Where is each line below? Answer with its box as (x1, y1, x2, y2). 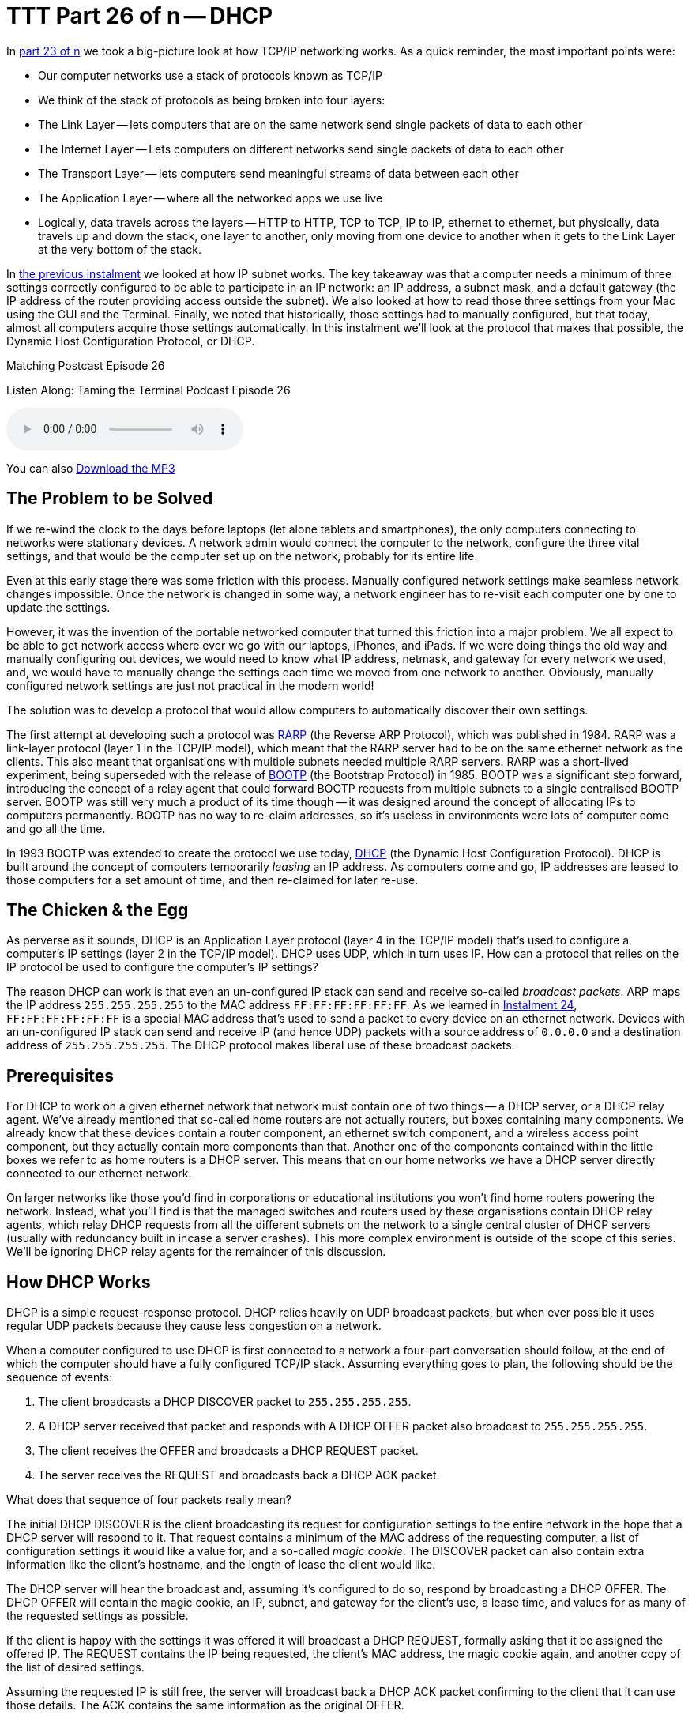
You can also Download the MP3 (6, 461, 175, 475)
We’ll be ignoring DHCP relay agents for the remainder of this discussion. (6, 1245, 386, 1259)
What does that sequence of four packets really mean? (6, 1493, 291, 1507)
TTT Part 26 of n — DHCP (6, 2, 273, 29)
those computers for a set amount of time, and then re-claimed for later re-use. (6, 872, 419, 887)
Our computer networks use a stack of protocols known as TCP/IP (38, 68, 382, 82)
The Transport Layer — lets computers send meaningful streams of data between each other (38, 166, 519, 180)
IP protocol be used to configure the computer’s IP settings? (6, 960, 318, 974)
